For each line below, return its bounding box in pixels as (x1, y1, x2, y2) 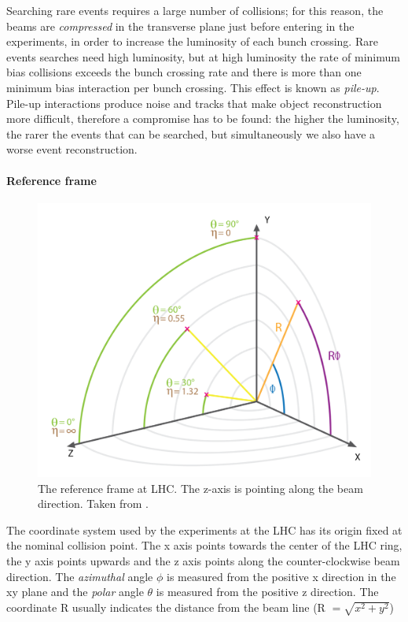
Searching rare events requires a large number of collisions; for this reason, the (6, 2, 384, 18)
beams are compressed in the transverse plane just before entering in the (6, 17, 355, 34)
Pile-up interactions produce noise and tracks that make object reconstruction (6, 94, 382, 111)
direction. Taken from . (38, 495, 149, 512)
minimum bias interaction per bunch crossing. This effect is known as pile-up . (6, 79, 380, 95)
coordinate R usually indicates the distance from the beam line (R (6, 598, 325, 615)
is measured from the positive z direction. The (156, 583, 379, 600)
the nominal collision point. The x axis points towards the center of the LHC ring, (6, 537, 402, 554)
